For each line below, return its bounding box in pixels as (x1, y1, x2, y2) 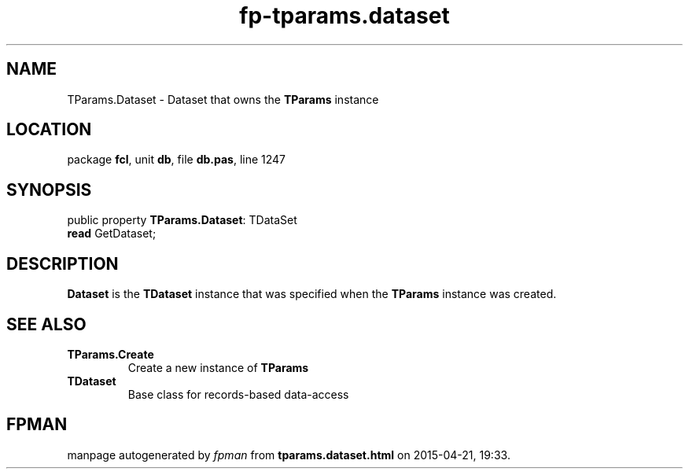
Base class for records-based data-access (127, 387, 349, 401)
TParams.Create (67, 347, 154, 361)
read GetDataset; (67, 226, 157, 241)
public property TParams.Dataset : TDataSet (67, 213, 297, 227)
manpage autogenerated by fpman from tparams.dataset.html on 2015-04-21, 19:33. (67, 447, 510, 462)
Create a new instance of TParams (127, 360, 309, 374)
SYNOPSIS (6, 179, 92, 200)
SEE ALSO (6, 314, 87, 334)
